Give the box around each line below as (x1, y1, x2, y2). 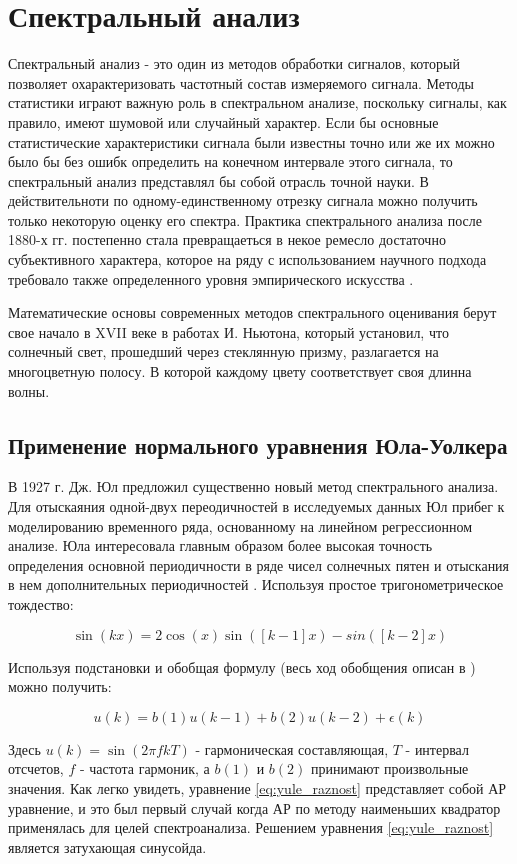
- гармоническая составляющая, (195, 738, 389, 759)
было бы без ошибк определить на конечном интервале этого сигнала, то (8, 151, 453, 172)
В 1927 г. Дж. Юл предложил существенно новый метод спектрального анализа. (8, 476, 499, 497)
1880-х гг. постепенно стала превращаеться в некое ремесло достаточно (8, 229, 446, 250)
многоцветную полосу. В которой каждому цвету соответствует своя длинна (8, 361, 472, 382)
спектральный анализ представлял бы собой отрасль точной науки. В (8, 170, 429, 191)
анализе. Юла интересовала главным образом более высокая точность (8, 535, 433, 556)
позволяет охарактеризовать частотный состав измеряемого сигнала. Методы (8, 72, 474, 93)
